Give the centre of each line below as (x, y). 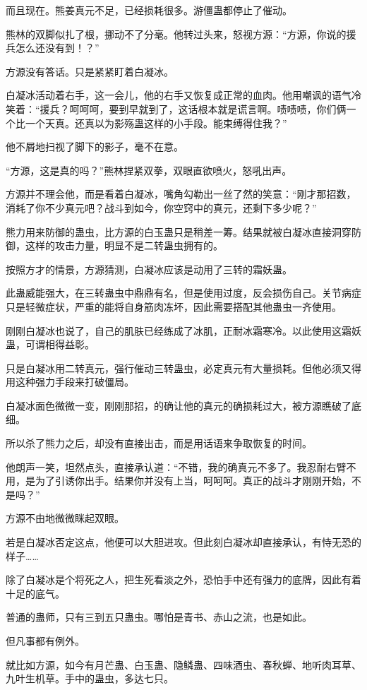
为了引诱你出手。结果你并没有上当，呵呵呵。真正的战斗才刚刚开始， (193, 481)
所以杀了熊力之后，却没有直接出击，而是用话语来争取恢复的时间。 (159, 443)
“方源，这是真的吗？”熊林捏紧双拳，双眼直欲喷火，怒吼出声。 (149, 170)
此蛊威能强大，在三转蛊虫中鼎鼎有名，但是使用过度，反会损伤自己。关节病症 (183, 293)
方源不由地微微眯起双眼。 (65, 518)
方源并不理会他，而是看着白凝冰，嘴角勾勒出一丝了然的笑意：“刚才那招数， (181, 194)
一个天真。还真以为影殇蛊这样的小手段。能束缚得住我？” (156, 123)
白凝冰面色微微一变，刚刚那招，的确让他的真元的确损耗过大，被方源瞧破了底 (183, 405)
